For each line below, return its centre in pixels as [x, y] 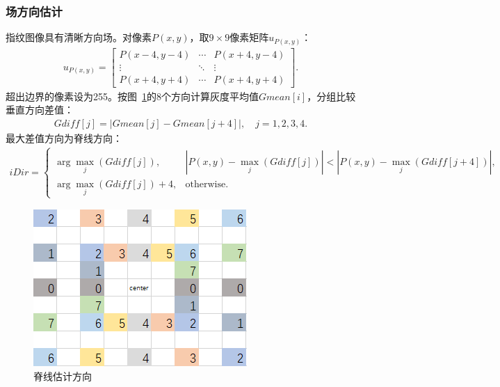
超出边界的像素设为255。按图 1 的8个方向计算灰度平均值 [132, 96]
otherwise [205, 184]
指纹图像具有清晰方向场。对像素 [79, 37]
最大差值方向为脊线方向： [64, 138]
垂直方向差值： [40, 110]
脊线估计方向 [63, 376]
